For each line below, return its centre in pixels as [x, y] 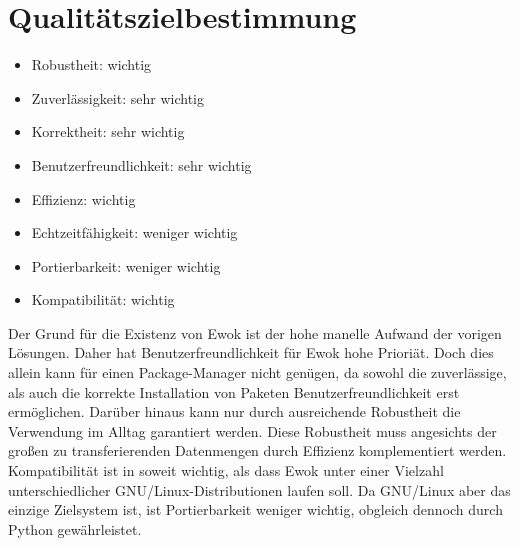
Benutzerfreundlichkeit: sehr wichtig [141, 164]
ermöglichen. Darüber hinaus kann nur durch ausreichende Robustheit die [234, 411]
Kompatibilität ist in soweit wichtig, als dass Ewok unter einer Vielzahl [226, 470]
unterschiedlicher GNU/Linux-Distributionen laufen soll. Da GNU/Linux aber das [259, 489]
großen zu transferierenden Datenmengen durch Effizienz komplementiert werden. [257, 450]
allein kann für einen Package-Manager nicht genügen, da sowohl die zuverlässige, [257, 372]
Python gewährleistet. [75, 528]
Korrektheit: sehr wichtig [108, 131]
